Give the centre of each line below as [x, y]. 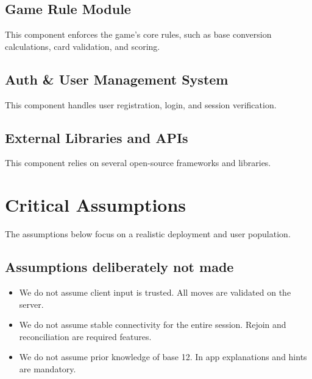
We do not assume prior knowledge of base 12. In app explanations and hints [163, 357]
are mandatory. [48, 368]
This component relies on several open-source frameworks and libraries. [138, 163]
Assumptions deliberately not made [119, 267]
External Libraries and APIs [97, 137]
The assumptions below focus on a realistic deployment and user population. [148, 234]
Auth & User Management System [117, 79]
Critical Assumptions [96, 205]
